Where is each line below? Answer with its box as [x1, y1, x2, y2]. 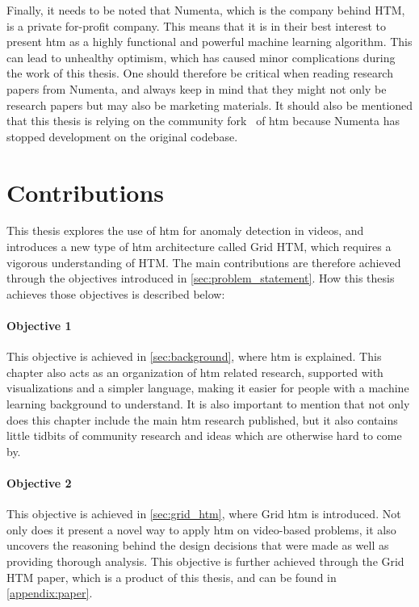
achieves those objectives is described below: [6, 285, 225, 302]
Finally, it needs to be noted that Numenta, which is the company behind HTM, [6, 2, 405, 18]
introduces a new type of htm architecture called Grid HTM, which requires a [6, 238, 392, 255]
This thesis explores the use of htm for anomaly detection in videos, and [6, 222, 364, 239]
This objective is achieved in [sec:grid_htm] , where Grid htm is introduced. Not [6, 505, 401, 522]
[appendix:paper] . [6, 584, 93, 601]
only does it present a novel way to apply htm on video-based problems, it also [6, 521, 396, 538]
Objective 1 [6, 317, 72, 334]
